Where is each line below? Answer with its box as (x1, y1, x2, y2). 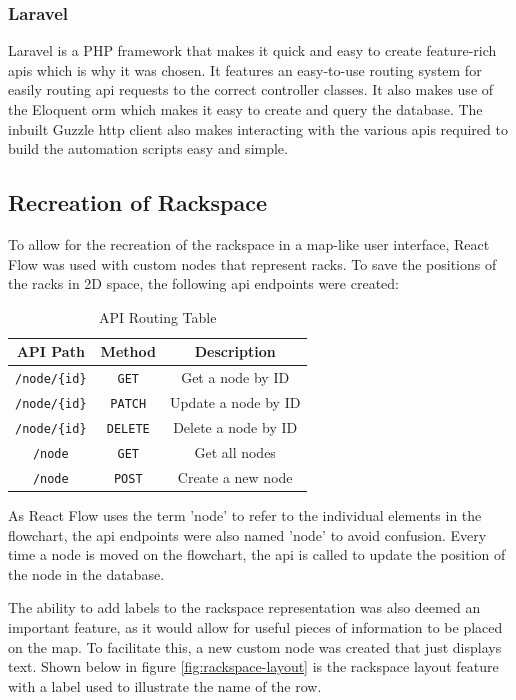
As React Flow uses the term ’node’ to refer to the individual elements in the (8, 504, 482, 525)
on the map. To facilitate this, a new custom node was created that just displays (8, 636, 502, 657)
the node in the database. (8, 563, 165, 584)
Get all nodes (194, 441, 276, 462)
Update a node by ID (169, 392, 301, 413)
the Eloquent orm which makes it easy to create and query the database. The (8, 99, 483, 119)
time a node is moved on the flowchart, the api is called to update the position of (8, 544, 506, 565)
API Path (16, 341, 85, 362)
